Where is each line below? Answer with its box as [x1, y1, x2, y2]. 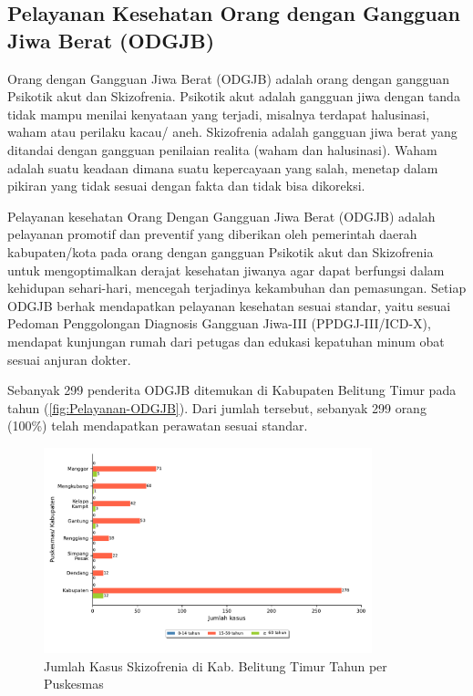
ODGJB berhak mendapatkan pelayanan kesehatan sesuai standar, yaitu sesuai [7, 296, 451, 315]
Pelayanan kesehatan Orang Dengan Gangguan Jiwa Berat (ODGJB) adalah [7, 206, 436, 225]
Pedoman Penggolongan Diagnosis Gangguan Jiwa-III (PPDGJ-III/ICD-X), [7, 314, 431, 333]
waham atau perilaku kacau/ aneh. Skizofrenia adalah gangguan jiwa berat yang [7, 122, 458, 141]
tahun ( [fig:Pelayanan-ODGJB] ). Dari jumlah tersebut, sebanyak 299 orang [7, 398, 427, 417]
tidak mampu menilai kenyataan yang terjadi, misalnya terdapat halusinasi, [7, 104, 430, 123]
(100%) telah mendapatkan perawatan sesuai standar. [7, 416, 308, 435]
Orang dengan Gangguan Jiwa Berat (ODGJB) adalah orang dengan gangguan [7, 68, 450, 88]
